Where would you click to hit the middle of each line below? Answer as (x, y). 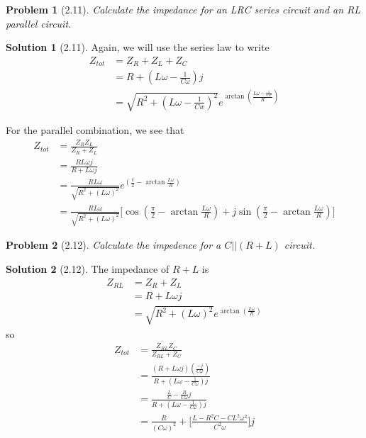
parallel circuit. (39, 23)
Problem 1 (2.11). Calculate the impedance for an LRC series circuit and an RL (183, 9)
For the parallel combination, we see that (95, 130)
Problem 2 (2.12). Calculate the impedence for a (113, 245)
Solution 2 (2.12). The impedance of (88, 268)
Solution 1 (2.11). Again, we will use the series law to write (138, 47)
